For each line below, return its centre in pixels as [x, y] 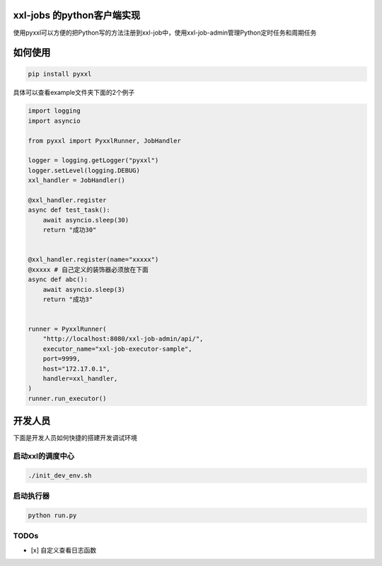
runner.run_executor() [67, 398]
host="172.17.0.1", [77, 369]
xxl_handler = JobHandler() [76, 180]
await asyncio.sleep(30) [86, 220]
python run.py [52, 515]
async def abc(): [58, 279]
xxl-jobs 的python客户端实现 [77, 15]
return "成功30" [70, 230]
